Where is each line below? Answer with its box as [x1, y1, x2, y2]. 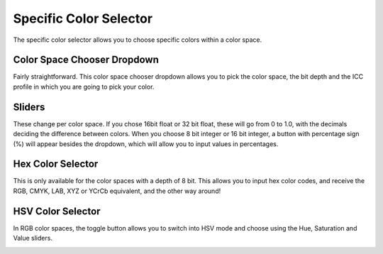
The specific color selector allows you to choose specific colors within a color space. [13, 35, 262, 44]
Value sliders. [13, 234, 53, 243]
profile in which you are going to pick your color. [13, 82, 155, 91]
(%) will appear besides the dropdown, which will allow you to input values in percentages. [13, 139, 279, 148]
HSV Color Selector [13, 205, 101, 217]
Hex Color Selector [13, 158, 99, 170]
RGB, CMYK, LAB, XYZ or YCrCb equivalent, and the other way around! [13, 187, 221, 195]
